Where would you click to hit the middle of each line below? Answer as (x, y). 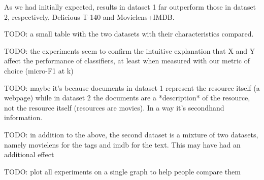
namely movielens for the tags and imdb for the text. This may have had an (122, 144)
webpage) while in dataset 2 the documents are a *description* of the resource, (127, 98)
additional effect (29, 154)
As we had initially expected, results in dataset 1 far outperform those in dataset (130, 7)
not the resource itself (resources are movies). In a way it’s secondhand (114, 107)
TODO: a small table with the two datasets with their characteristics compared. (129, 34)
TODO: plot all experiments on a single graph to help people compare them (122, 171)
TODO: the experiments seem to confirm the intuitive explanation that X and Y (130, 50)
